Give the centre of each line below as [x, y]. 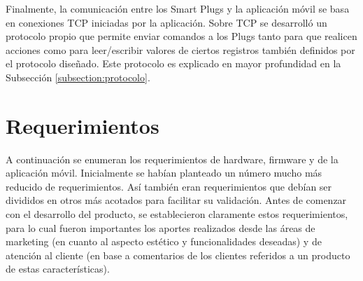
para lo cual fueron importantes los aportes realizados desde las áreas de [161, 227]
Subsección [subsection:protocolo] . [78, 77]
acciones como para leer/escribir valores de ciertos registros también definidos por [180, 49]
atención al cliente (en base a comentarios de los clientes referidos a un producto [178, 255]
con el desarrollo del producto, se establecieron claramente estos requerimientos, [177, 214]
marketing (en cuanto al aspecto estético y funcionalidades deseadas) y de [164, 241]
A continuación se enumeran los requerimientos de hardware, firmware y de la [172, 159]
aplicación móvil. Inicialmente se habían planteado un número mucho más [164, 173]
